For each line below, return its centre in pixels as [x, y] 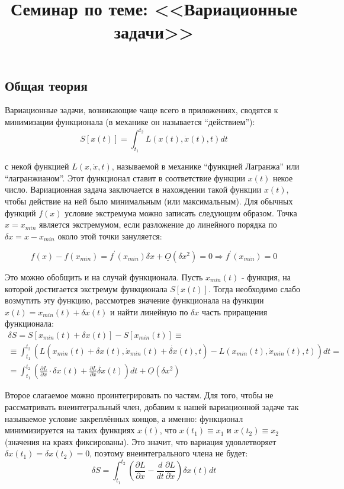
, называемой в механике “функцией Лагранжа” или [205, 166]
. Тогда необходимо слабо [254, 288]
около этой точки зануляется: [110, 236]
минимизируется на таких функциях [70, 430]
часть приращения [234, 311]
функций [20, 212]
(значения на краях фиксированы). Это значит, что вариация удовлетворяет [141, 441]
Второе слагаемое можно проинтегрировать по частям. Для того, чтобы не [139, 395]
